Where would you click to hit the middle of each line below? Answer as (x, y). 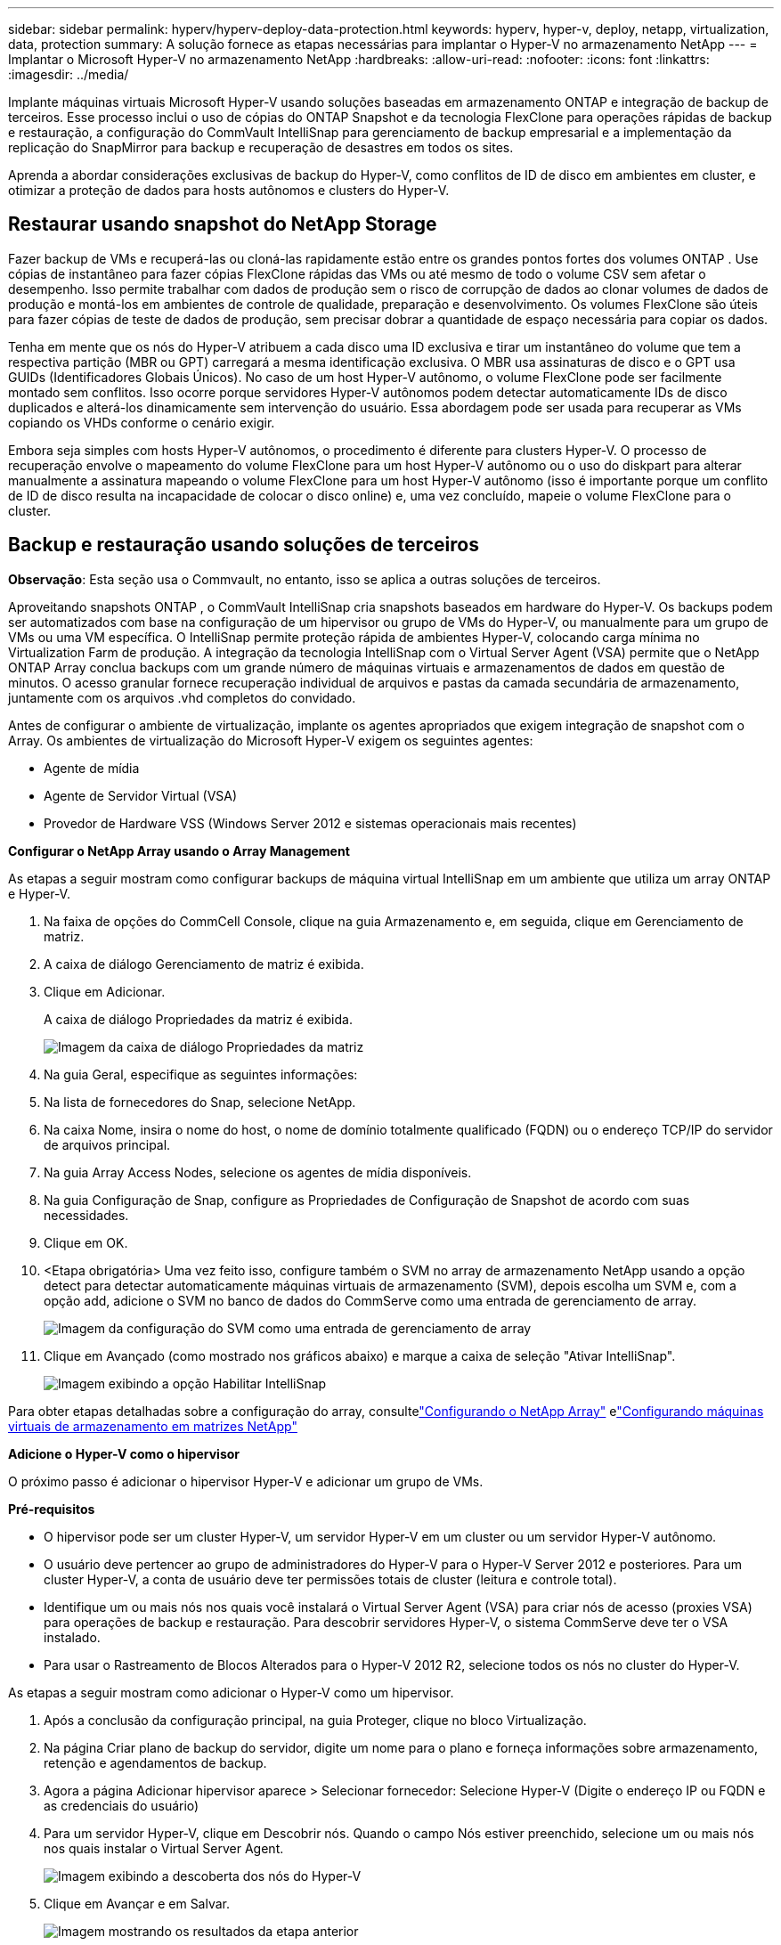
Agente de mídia (92, 768)
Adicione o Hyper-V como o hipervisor (124, 1453)
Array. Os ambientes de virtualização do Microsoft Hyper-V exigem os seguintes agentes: (271, 740)
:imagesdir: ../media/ (69, 74)
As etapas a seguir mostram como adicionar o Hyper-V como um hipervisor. (231, 1692)
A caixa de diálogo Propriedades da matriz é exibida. (198, 1019)
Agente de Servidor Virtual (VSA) (141, 795)
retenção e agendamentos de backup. (155, 1762)
